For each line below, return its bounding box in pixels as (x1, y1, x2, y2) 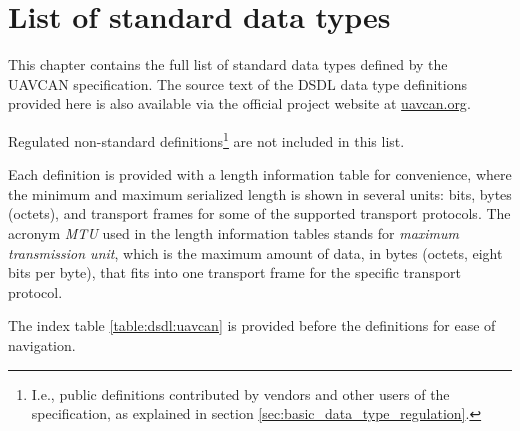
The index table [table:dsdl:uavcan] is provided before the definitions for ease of (8, 315, 496, 336)
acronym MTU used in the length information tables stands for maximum (8, 222, 460, 243)
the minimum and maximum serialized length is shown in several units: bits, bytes (8, 183, 512, 204)
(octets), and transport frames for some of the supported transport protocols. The (8, 203, 511, 224)
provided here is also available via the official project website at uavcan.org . (8, 93, 471, 114)
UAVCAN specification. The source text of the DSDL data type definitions (8, 73, 467, 94)
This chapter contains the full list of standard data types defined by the (8, 54, 448, 75)
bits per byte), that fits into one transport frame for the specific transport (8, 262, 461, 283)
